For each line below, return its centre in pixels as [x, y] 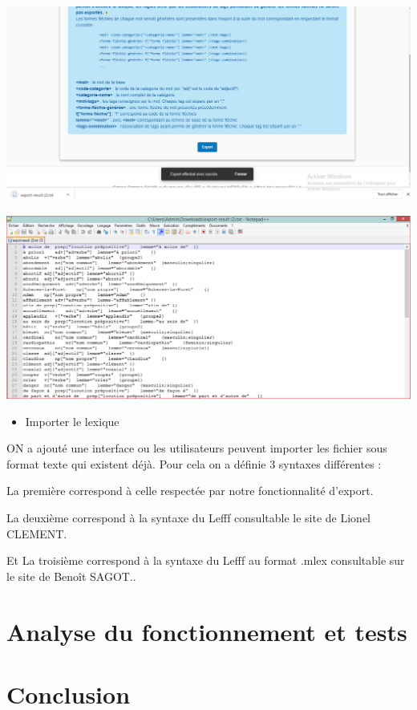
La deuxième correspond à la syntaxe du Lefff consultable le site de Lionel [188, 518]
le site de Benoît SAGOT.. [71, 576]
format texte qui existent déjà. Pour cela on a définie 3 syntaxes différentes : [194, 463]
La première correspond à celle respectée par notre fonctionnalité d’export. [190, 491]
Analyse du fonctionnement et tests [207, 631]
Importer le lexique [72, 421]
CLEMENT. [37, 533]
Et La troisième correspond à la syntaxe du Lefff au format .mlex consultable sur [206, 560]
